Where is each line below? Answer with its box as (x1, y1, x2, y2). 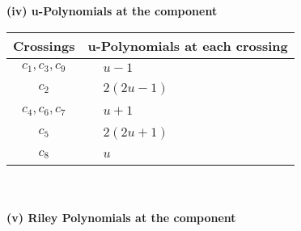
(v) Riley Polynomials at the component (6, 209, 236, 226)
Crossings (13, 36, 75, 55)
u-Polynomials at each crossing (87, 36, 288, 55)
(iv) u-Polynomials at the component (6, 2, 218, 19)
